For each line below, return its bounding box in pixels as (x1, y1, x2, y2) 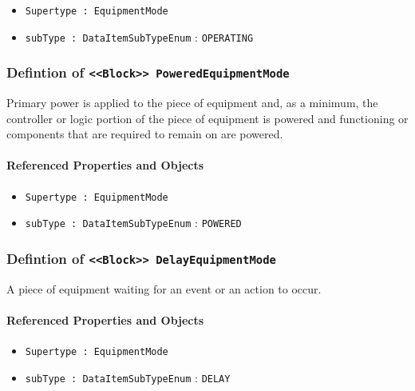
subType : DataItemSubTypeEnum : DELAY (25, 369, 231, 385)
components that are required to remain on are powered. (6, 126, 283, 142)
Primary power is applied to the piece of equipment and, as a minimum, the (6, 94, 378, 111)
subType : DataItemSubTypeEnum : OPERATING (25, 28, 254, 45)
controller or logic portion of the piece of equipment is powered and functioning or (6, 110, 409, 126)
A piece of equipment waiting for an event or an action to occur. (6, 280, 322, 297)
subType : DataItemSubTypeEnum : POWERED (25, 214, 242, 231)
